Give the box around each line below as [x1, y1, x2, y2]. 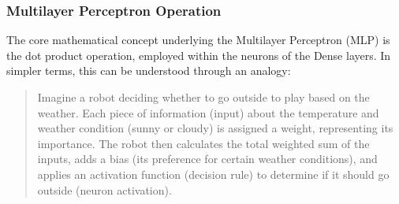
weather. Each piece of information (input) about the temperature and [37, 104, 379, 121]
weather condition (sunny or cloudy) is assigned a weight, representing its [37, 120, 393, 136]
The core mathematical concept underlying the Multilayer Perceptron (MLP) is [6, 32, 390, 48]
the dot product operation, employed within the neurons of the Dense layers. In [6, 46, 391, 63]
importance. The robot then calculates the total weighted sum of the [37, 135, 370, 151]
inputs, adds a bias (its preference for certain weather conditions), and [37, 150, 378, 167]
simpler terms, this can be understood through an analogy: [6, 62, 291, 79]
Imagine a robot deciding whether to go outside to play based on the [37, 89, 370, 105]
